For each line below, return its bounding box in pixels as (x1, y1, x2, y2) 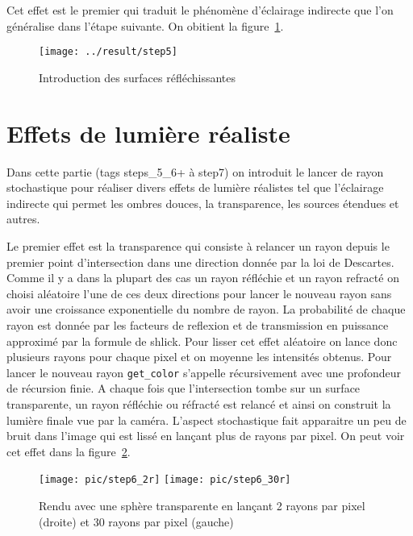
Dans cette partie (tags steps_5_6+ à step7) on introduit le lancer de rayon (6, 163, 384, 180)
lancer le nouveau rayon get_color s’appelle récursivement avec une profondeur (6, 364, 402, 380)
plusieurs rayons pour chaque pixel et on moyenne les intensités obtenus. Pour (6, 348, 392, 365)
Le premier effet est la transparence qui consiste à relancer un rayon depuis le (6, 237, 390, 254)
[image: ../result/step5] (39, 46, 177, 58)
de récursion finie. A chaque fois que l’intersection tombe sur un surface (6, 380, 361, 397)
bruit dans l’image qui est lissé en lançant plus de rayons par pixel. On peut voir (6, 427, 405, 444)
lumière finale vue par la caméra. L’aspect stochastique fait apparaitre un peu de (6, 411, 407, 428)
